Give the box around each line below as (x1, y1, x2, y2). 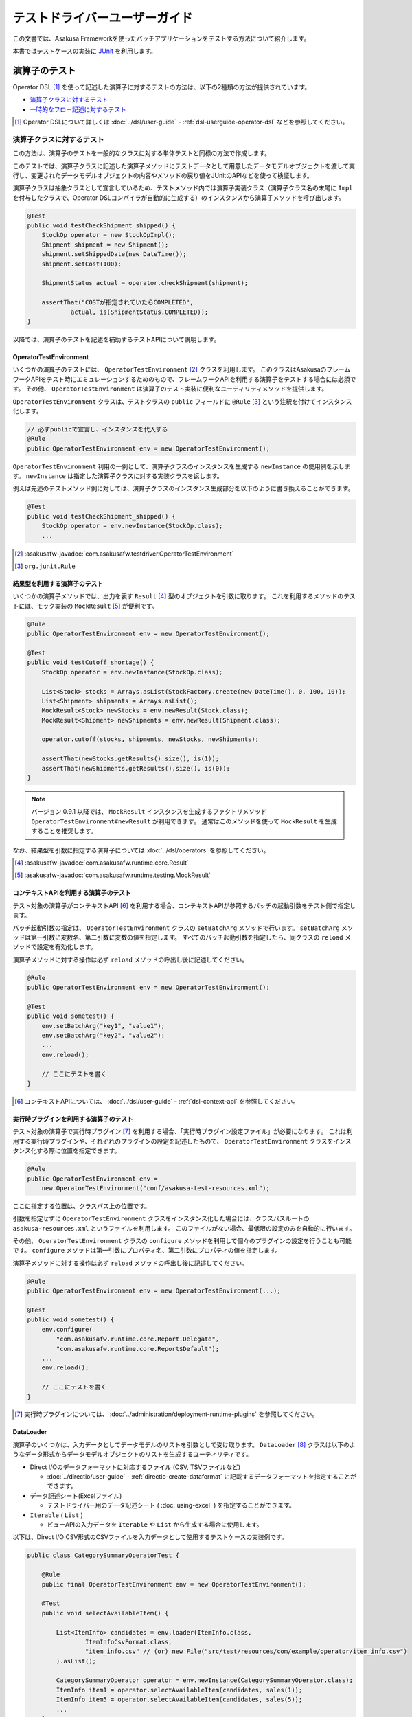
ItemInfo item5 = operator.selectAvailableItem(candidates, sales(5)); (56, 1696, 303, 1703)
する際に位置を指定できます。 (36, 1147, 121, 1155)
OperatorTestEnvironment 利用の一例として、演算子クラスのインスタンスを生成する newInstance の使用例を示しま (12, 462, 351, 470)
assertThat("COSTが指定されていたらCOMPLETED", (41, 299, 194, 306)
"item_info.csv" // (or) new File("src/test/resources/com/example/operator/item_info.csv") (84, 1648, 408, 1655)
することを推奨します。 (31, 827, 98, 835)
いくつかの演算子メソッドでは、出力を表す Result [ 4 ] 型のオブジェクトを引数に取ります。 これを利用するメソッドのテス (12, 592, 356, 600)
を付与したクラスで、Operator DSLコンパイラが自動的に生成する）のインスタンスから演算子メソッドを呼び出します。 (12, 193, 345, 202)
